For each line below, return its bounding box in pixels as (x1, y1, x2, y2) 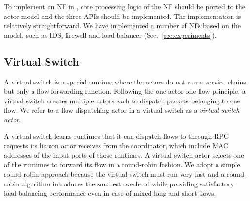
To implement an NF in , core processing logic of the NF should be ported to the (4, 1, 245, 11)
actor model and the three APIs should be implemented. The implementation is (4, 11, 241, 21)
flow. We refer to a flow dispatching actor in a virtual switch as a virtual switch (4, 105, 240, 115)
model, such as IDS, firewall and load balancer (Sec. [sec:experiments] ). (4, 30, 217, 40)
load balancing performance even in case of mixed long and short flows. (4, 188, 216, 198)
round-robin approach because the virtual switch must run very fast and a (4, 168, 225, 179)
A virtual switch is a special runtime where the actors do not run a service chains (4, 76, 246, 86)
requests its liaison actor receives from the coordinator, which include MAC (4, 140, 229, 151)
